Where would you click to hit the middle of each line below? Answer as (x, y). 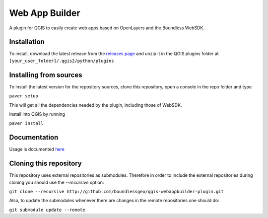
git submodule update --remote (47, 210)
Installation (27, 42)
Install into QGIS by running (37, 114)
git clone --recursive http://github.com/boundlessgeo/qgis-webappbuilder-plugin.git (117, 191)
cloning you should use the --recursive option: (57, 182)
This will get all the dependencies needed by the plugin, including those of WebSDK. (96, 105)
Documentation (34, 137)
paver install (26, 123)
